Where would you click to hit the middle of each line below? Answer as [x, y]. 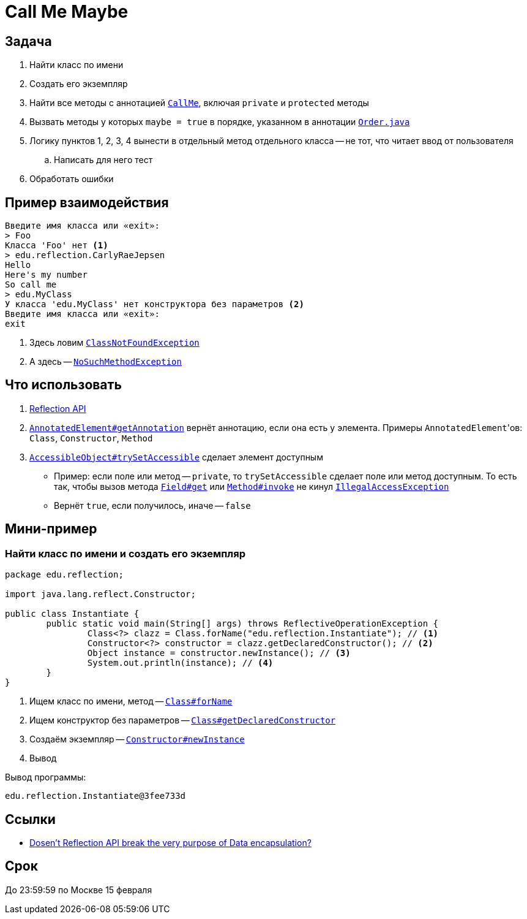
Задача [28, 41]
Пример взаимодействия [87, 202]
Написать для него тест [103, 160]
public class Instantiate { [72, 614]
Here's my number [46, 275]
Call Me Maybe [67, 12]
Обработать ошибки [72, 179]
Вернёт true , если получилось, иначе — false [152, 505]
